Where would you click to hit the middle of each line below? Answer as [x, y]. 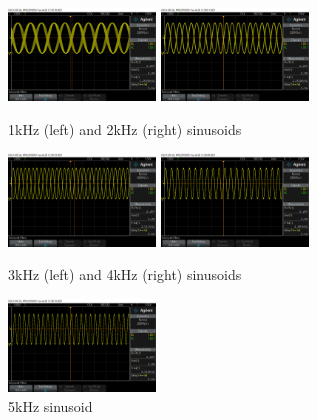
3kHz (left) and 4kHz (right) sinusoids [125, 274]
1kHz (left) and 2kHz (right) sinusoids [125, 128]
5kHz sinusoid [50, 405]
